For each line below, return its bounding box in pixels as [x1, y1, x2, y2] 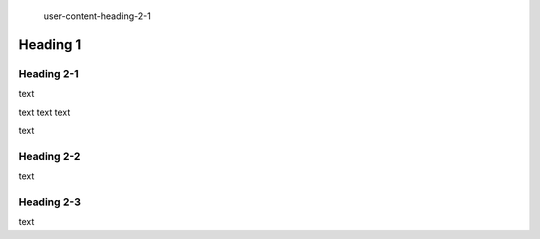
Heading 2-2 [18, 149, 81, 163]
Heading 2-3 [18, 195, 82, 209]
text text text [18, 106, 71, 118]
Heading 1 [18, 36, 82, 53]
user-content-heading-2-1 [43, 10, 152, 22]
